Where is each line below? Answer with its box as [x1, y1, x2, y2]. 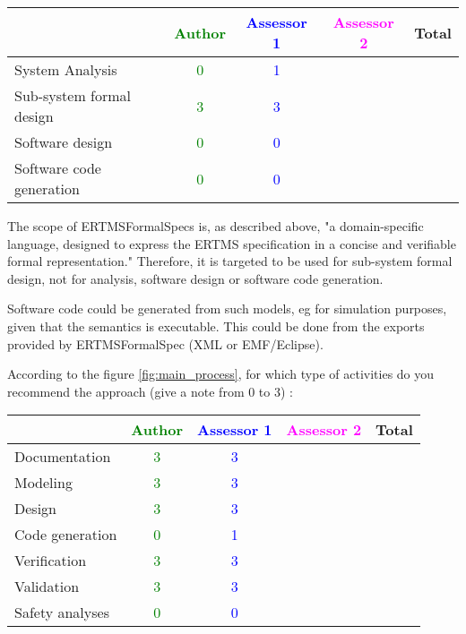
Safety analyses [14, 602, 109, 623]
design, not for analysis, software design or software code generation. [7, 269, 384, 287]
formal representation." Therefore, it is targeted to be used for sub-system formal [7, 252, 453, 270]
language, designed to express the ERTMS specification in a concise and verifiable [7, 234, 456, 253]
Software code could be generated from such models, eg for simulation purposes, [7, 299, 447, 318]
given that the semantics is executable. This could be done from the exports [7, 316, 425, 335]
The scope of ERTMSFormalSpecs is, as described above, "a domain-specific [7, 217, 424, 235]
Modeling [14, 472, 73, 493]
